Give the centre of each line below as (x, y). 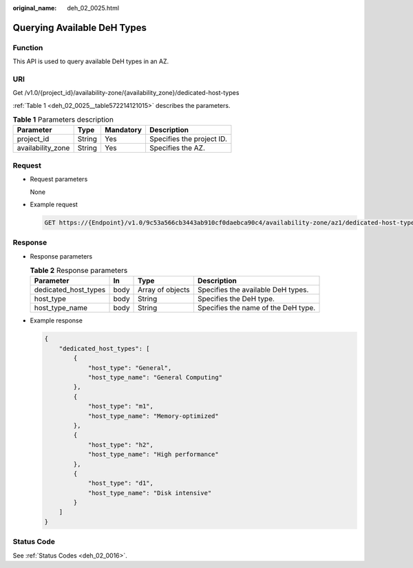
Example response (56, 320)
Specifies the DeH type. (236, 299)
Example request (54, 204)
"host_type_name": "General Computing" (155, 378)
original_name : (35, 8)
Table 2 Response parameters (79, 270)
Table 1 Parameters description (63, 120)
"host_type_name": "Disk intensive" (150, 493)
